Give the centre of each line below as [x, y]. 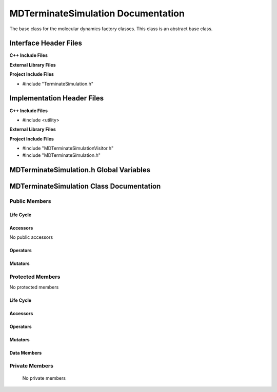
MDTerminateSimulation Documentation [97, 13]
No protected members [34, 287]
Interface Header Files [46, 43]
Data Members [26, 353]
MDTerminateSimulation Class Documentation [85, 186]
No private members [44, 378]
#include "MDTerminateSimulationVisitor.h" [68, 148]
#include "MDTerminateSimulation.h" [62, 155]
